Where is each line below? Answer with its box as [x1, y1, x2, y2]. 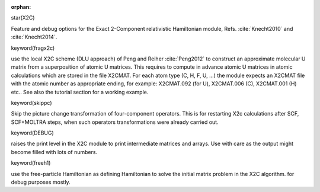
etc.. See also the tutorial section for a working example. [11, 88, 149, 95]
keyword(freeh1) [11, 159, 51, 167]
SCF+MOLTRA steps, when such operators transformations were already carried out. [11, 119, 219, 126]
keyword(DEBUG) [11, 129, 55, 136]
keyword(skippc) [11, 99, 52, 106]
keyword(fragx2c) [11, 44, 55, 52]
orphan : [11, 4, 31, 10]
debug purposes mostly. [11, 178, 71, 186]
